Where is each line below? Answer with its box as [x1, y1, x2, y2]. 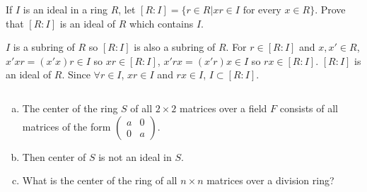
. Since [62, 67, 91, 82]
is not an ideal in [98, 149, 172, 164]
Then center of [22, 149, 86, 164]
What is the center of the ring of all [22, 173, 177, 188]
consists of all [279, 100, 339, 115]
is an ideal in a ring [23, 2, 107, 16]
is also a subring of [134, 40, 216, 54]
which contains [129, 16, 194, 30]
